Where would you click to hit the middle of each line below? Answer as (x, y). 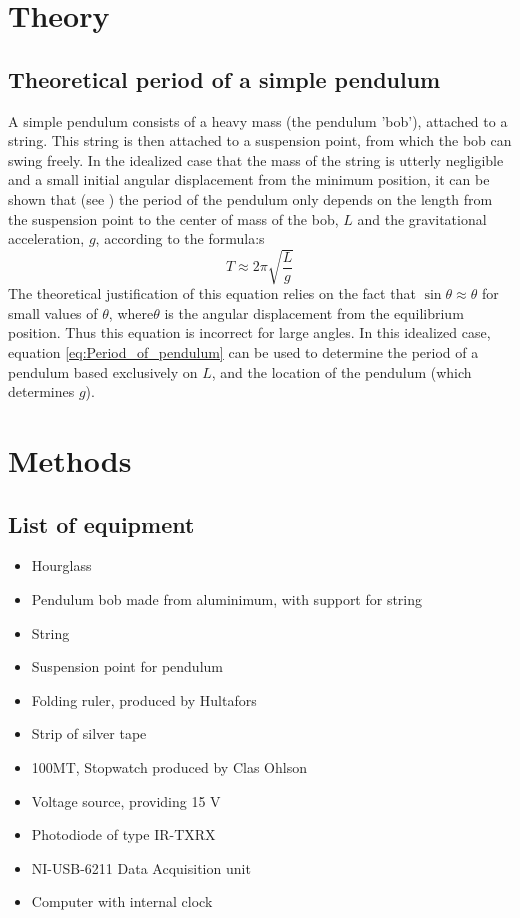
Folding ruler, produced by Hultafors (144, 699)
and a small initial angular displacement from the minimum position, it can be (249, 179)
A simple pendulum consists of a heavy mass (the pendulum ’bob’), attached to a (258, 120)
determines (41, 391)
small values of (53, 312)
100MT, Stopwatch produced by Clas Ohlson (169, 766)
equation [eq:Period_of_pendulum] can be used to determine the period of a (243, 352)
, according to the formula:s (180, 238)
